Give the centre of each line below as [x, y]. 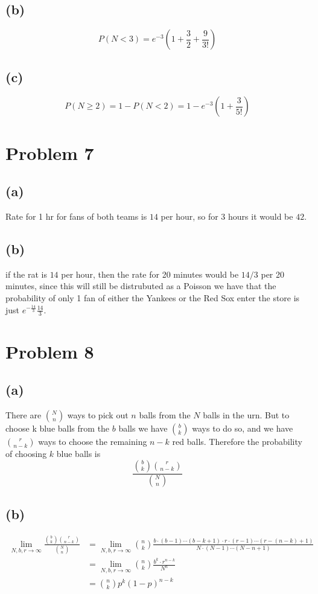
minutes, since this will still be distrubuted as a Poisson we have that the [141, 286]
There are [24, 414]
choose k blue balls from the [58, 428]
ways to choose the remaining [93, 441]
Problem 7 [50, 152]
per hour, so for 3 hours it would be [227, 216]
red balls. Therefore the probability [237, 441]
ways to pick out [98, 414]
